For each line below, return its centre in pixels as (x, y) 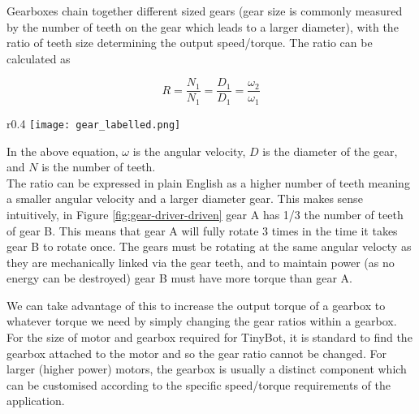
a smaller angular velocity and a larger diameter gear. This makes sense (185, 198)
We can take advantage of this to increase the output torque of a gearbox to (196, 305)
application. (36, 401)
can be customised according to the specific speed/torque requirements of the (199, 384)
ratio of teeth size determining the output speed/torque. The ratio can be (190, 43)
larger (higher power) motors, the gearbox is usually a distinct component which (207, 369)
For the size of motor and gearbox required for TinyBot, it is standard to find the (209, 337)
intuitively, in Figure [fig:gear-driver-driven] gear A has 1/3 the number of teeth (205, 214)
